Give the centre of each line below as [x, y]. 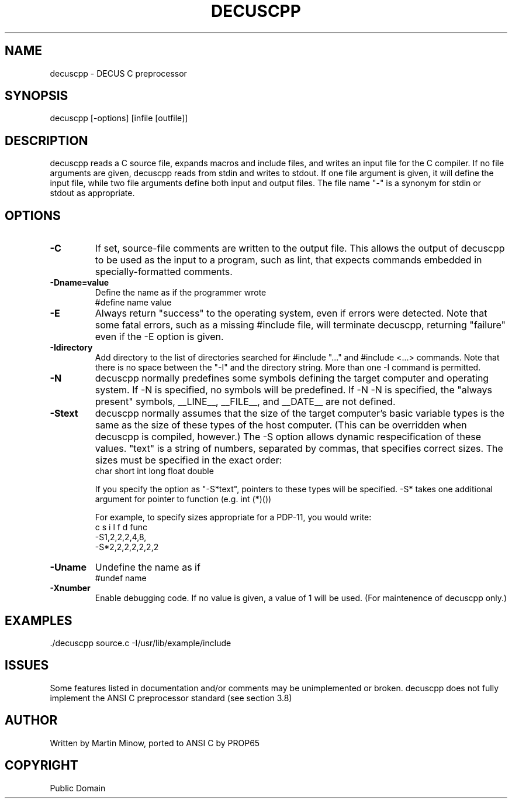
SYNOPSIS [37, 96]
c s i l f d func [121, 527]
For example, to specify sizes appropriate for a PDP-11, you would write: [233, 517]
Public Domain [78, 788]
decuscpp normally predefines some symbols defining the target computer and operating [292, 378]
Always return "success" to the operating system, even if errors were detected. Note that [291, 313]
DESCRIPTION [46, 140]
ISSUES [27, 665]
